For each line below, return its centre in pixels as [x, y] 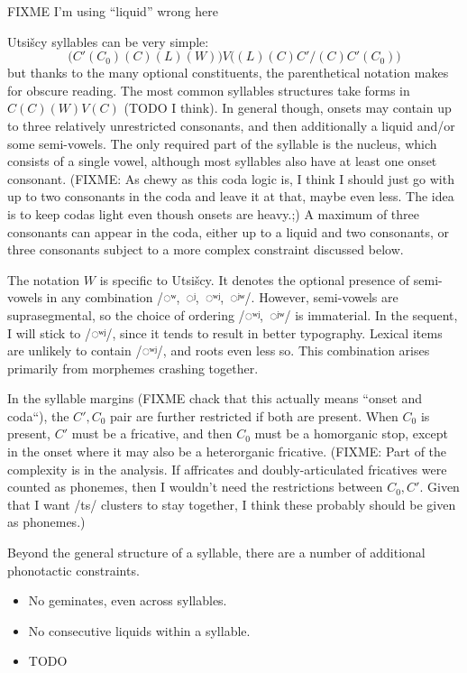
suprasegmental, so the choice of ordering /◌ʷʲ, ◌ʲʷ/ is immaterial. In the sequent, [233, 314]
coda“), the [38, 415]
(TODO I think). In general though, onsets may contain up [288, 108]
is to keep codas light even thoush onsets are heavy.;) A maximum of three [213, 213]
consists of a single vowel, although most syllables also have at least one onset [222, 161]
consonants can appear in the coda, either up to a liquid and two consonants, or [229, 231]
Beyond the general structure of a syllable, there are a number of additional [216, 553]
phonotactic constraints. [73, 570]
